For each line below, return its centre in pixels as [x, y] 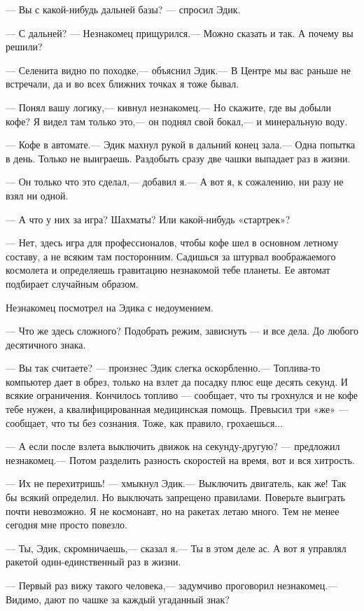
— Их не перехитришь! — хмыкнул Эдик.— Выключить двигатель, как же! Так [176, 483]
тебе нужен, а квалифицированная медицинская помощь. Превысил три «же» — [177, 409]
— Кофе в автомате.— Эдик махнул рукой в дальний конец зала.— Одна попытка [181, 145]
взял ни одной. [37, 195]
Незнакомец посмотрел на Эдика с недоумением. [110, 307]
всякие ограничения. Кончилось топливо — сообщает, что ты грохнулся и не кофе [182, 395]
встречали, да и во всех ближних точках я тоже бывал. [122, 84]
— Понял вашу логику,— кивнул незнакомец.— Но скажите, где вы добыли [168, 107]
